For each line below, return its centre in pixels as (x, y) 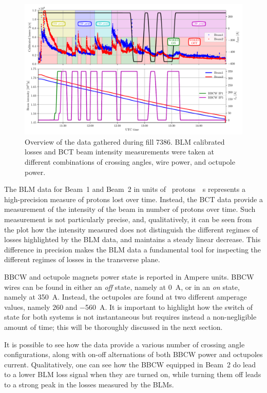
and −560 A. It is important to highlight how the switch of (159, 307)
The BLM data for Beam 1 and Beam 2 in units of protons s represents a (125, 189)
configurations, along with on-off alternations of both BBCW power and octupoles (133, 354)
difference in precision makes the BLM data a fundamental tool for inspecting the (133, 249)
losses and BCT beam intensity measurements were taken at (119, 152)
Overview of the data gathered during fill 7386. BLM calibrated (125, 141)
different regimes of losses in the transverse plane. (82, 259)
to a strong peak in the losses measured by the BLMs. (89, 384)
